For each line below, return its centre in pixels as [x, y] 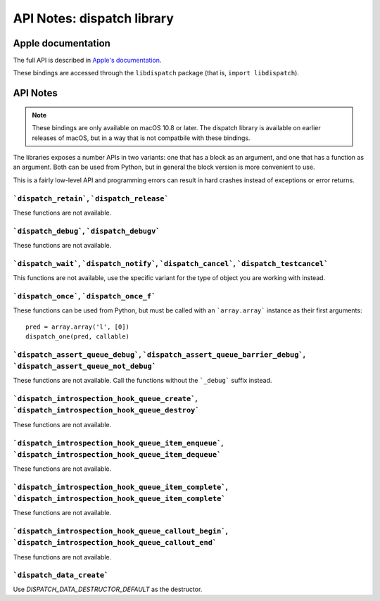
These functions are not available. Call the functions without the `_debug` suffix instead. [142, 381]
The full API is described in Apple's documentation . [87, 61]
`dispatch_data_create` [61, 575]
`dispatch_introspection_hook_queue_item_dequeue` [117, 454]
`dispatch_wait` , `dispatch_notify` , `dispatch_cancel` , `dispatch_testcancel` [171, 263]
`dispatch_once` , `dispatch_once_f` [84, 296]
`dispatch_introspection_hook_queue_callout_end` [115, 543]
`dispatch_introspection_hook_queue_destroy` [106, 410]
